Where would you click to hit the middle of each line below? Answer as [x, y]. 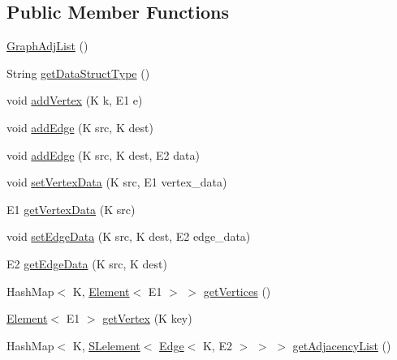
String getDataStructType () [78, 73]
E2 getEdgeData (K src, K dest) [87, 263]
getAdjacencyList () [342, 345]
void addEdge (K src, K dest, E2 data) [103, 154]
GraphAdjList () [47, 46]
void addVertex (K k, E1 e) [75, 100]
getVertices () [237, 291]
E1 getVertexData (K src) [71, 209]
